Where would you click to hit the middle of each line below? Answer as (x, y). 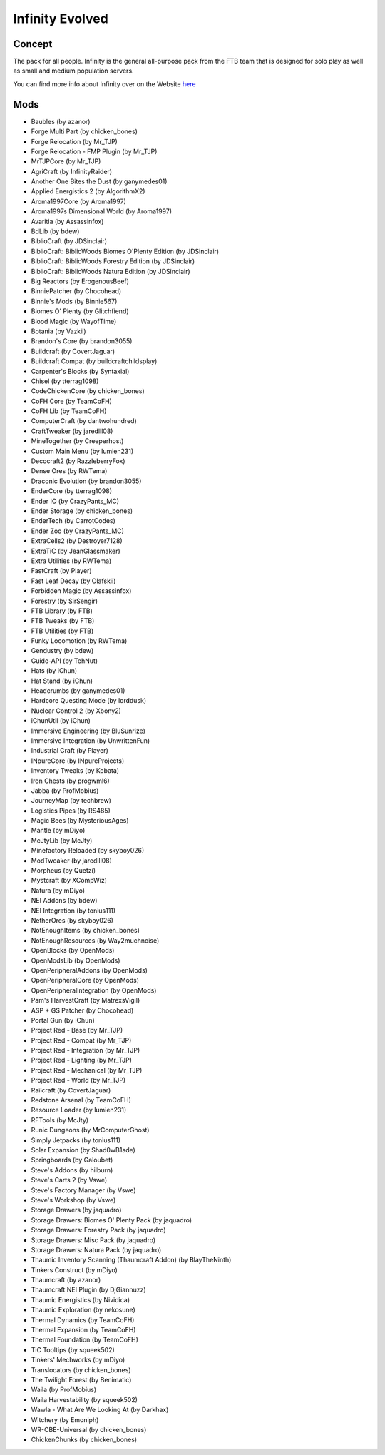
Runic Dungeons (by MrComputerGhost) (90, 1130)
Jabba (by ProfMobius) (65, 790)
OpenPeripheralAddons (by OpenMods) (89, 970)
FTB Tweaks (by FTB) (63, 621)
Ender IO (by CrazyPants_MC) (75, 501)
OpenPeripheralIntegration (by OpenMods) (94, 990)
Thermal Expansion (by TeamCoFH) (83, 1330)
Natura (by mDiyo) (58, 890)
